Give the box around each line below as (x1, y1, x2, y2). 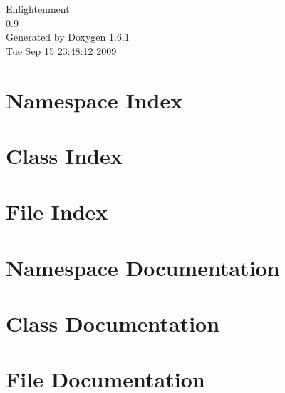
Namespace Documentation (6, 252, 280, 282)
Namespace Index (6, 85, 183, 114)
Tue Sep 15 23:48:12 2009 (6, 43, 117, 58)
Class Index (6, 141, 123, 170)
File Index (6, 197, 108, 226)
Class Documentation (6, 309, 220, 338)
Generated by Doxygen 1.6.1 (6, 29, 130, 44)
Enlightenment (6, 1, 70, 16)
